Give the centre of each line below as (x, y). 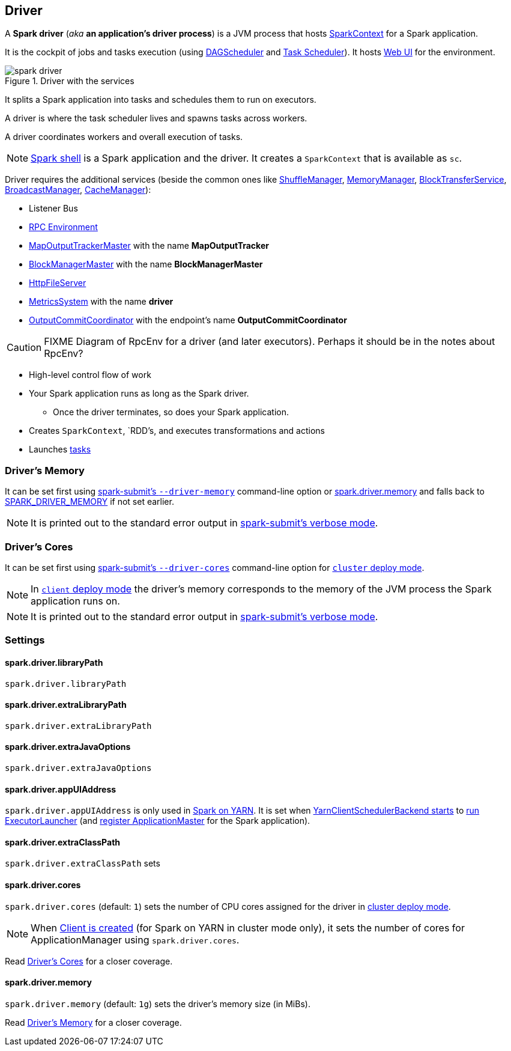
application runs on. (75, 601)
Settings (25, 640)
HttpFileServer (58, 283)
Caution (24, 348)
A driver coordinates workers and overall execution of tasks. (124, 137)
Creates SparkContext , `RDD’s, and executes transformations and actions (177, 431)
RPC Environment (63, 227)
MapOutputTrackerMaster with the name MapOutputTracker (149, 246)
